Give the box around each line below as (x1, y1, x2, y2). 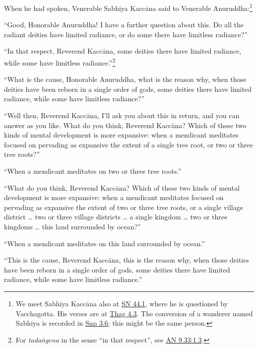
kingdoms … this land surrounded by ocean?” (4, 221, 141, 231)
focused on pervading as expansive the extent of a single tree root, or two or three (4, 139, 253, 149)
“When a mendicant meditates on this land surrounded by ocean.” (4, 238, 205, 248)
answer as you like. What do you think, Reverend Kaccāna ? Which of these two (4, 120, 247, 130)
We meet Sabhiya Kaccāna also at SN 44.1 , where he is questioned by (15, 298, 228, 308)
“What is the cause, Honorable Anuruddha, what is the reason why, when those (4, 74, 247, 84)
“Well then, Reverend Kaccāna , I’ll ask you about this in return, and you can (4, 110, 240, 121)
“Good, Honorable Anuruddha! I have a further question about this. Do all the (4, 19, 244, 30)
